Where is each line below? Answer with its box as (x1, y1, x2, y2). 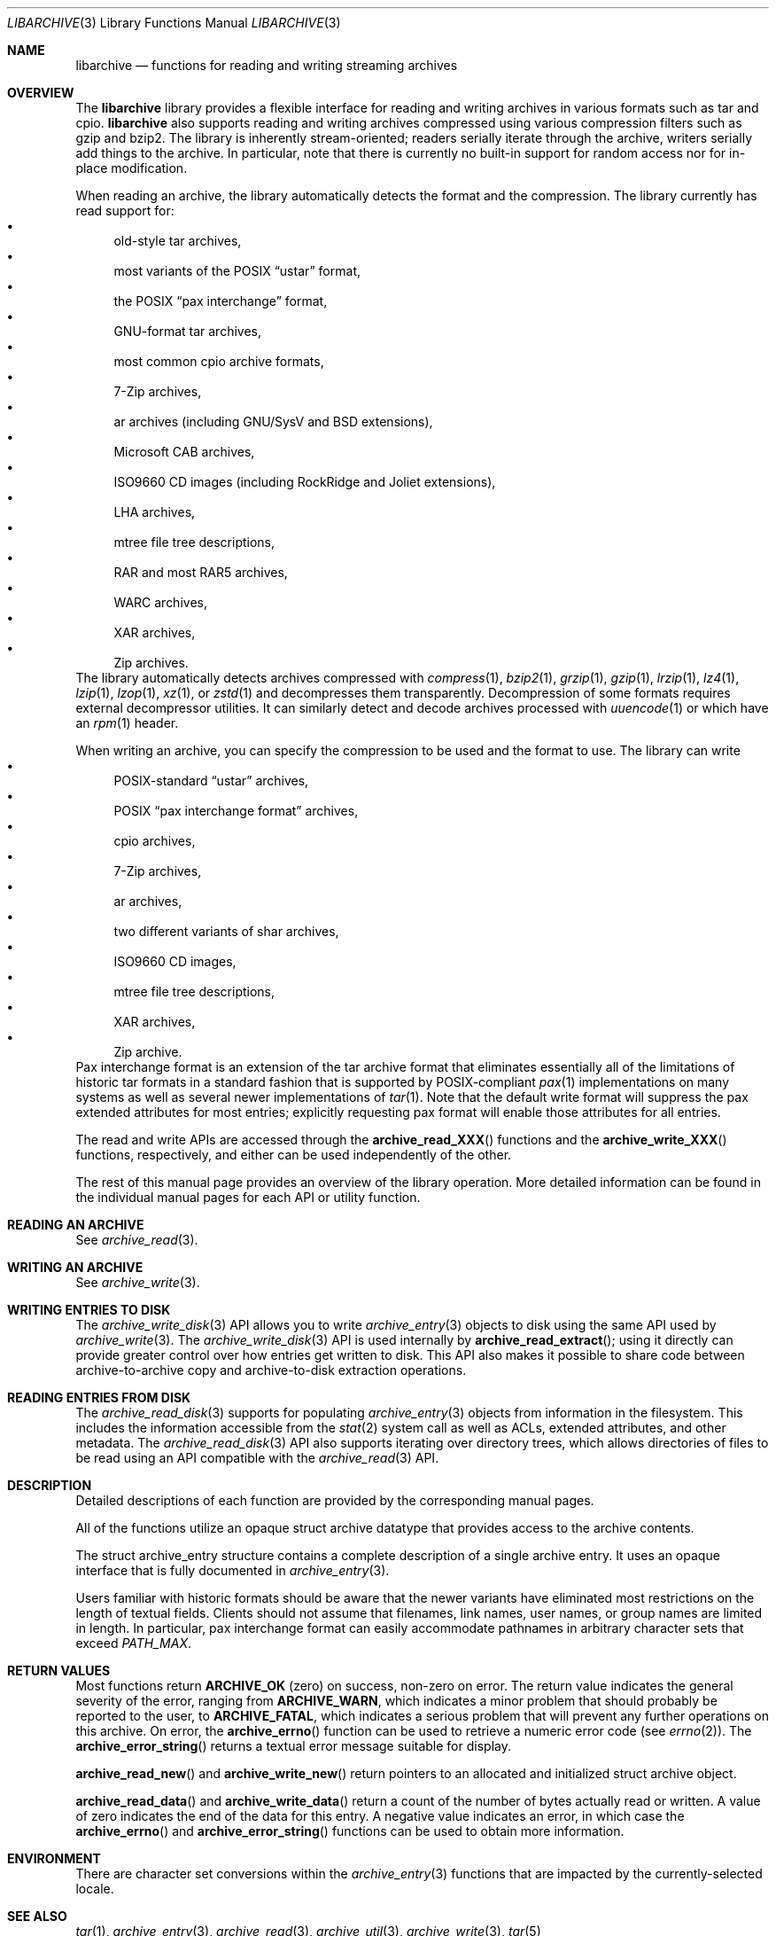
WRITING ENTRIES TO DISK (7, 1302, 171, 1317)
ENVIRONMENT (7, 1851, 101, 1866)
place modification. (75, 160, 188, 176)
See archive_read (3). (75, 1232, 198, 1247)
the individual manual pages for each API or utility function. (75, 1190, 421, 1205)
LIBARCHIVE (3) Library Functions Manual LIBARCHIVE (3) (7, 15, 341, 30)
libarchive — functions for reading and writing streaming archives (75, 58, 458, 73)
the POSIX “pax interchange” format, (113, 293, 328, 308)
